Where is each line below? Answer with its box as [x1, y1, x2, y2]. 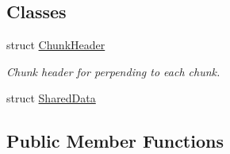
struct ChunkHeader [6, 37, 105, 53]
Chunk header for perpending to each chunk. [6, 63, 220, 79]
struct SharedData [6, 90, 96, 106]
